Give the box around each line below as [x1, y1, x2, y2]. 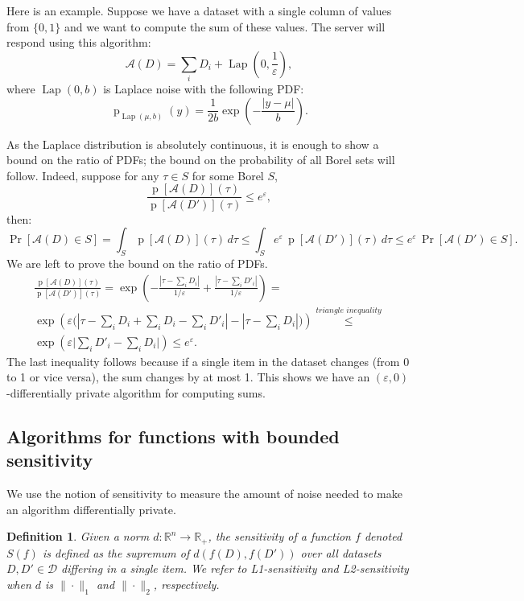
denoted [364, 528, 402, 545]
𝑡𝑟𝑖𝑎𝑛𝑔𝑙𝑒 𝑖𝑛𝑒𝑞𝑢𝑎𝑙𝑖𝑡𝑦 [316, 307, 382, 315]
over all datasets [300, 544, 382, 561]
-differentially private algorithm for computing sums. [6, 385, 266, 401]
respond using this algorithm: [6, 34, 151, 51]
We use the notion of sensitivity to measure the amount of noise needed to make [6, 485, 402, 502]
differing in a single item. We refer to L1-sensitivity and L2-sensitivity [61, 560, 409, 577]
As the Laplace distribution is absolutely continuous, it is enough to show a [6, 135, 379, 152]
